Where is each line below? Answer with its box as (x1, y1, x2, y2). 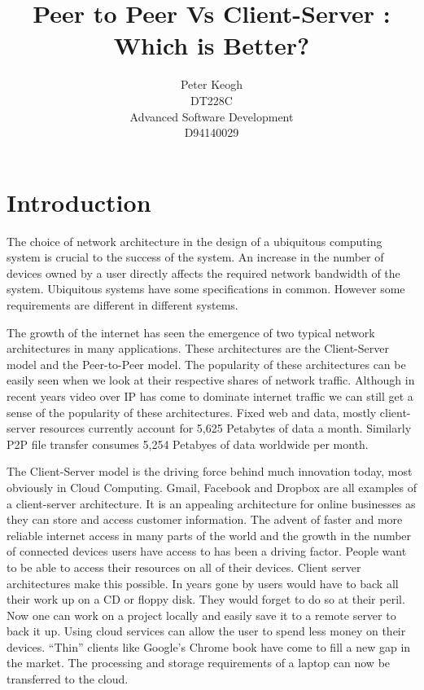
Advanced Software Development (129, 108, 294, 125)
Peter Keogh (180, 76, 243, 93)
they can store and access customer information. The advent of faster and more (7, 511, 403, 528)
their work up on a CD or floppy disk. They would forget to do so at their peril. (7, 591, 405, 608)
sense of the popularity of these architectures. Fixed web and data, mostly (7, 403, 377, 420)
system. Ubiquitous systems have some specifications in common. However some (7, 280, 405, 297)
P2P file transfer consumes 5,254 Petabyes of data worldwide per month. (7, 435, 369, 452)
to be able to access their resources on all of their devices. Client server (7, 558, 361, 575)
